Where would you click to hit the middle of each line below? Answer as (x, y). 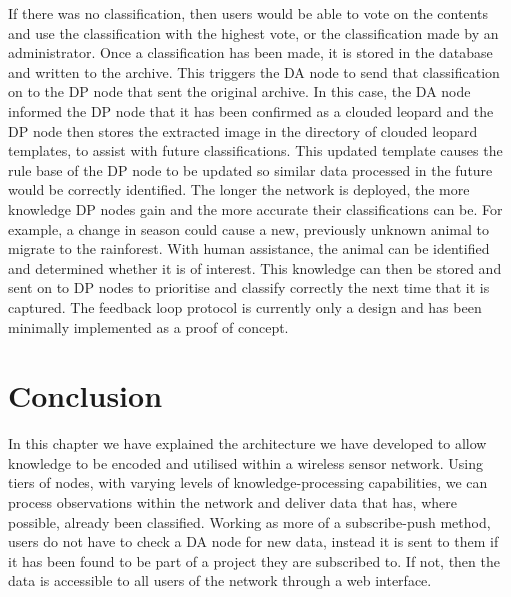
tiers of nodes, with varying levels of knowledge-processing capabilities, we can (248, 482)
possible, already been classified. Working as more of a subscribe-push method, (249, 521)
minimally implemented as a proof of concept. (148, 326)
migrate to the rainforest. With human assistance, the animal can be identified (249, 248)
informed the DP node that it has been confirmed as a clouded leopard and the (251, 110)
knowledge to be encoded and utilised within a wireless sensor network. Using (246, 462)
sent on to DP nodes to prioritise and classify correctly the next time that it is (249, 287)
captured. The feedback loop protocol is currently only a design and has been (245, 306)
